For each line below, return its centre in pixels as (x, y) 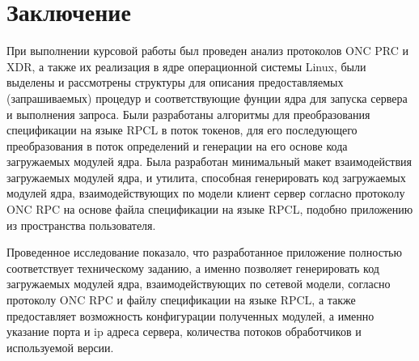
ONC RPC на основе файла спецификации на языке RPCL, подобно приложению (210, 209)
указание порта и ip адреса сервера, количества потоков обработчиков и (184, 331)
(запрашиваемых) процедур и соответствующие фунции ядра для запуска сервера (207, 98)
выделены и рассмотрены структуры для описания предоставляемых (175, 82)
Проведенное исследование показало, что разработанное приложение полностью (204, 252)
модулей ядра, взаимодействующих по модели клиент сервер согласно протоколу (206, 193)
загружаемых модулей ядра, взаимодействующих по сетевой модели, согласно (199, 284)
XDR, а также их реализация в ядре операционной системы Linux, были (186, 66)
